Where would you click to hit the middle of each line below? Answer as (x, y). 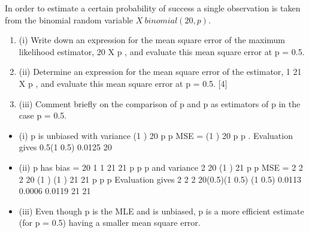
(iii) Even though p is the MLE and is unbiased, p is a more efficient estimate (161, 211)
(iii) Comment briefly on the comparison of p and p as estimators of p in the (160, 103)
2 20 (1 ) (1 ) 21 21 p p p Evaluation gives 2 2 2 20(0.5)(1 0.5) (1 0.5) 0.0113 (160, 179)
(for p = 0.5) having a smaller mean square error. (110, 223)
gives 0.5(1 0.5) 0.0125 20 (65, 147)
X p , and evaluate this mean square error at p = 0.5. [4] (123, 83)
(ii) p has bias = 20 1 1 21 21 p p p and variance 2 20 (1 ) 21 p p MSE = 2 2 (161, 167)
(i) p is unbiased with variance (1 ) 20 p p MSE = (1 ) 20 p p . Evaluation (156, 135)
